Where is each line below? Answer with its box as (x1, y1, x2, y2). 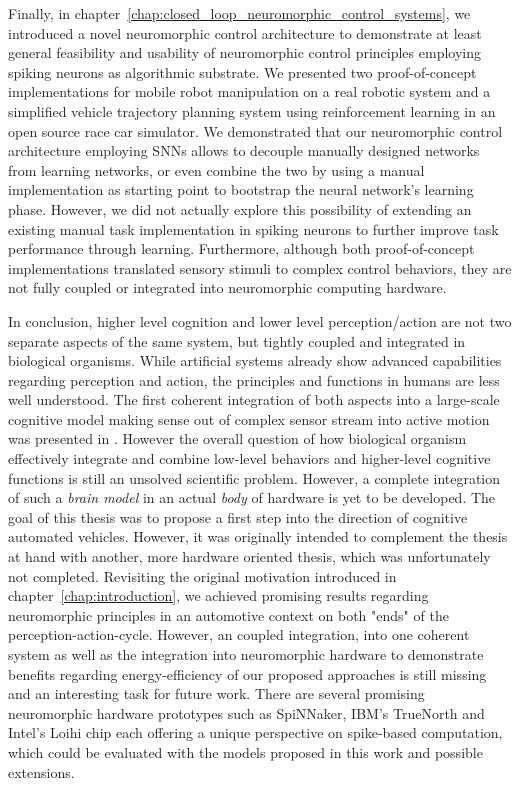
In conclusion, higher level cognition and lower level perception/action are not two (8, 310, 512, 331)
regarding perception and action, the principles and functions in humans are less (8, 369, 500, 390)
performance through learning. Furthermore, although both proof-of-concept (8, 238, 475, 259)
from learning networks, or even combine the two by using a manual (8, 159, 425, 180)
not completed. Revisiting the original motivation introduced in (8, 565, 397, 586)
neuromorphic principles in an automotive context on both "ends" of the (8, 604, 449, 625)
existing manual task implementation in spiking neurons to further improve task (8, 218, 499, 239)
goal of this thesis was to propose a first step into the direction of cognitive (8, 506, 468, 527)
